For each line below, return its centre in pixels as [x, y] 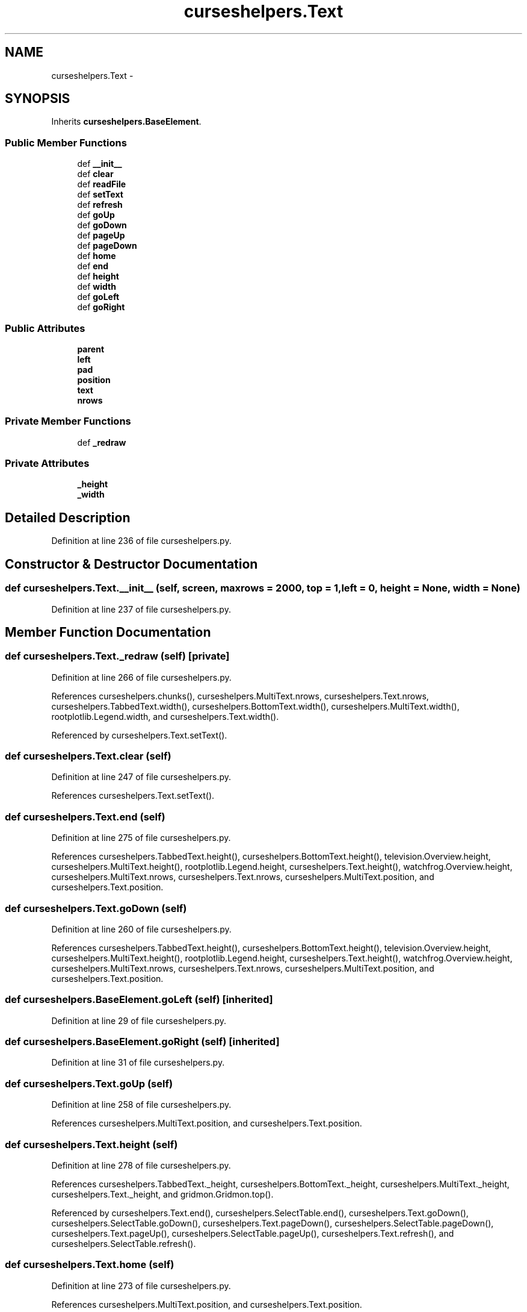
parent [91, 349]
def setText [100, 195]
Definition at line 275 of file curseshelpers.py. [141, 838]
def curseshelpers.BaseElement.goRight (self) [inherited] [142, 1042]
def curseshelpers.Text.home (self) [90, 1265]
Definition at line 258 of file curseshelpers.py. [141, 1105]
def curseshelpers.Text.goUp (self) [89, 1083]
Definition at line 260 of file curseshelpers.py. [141, 929]
